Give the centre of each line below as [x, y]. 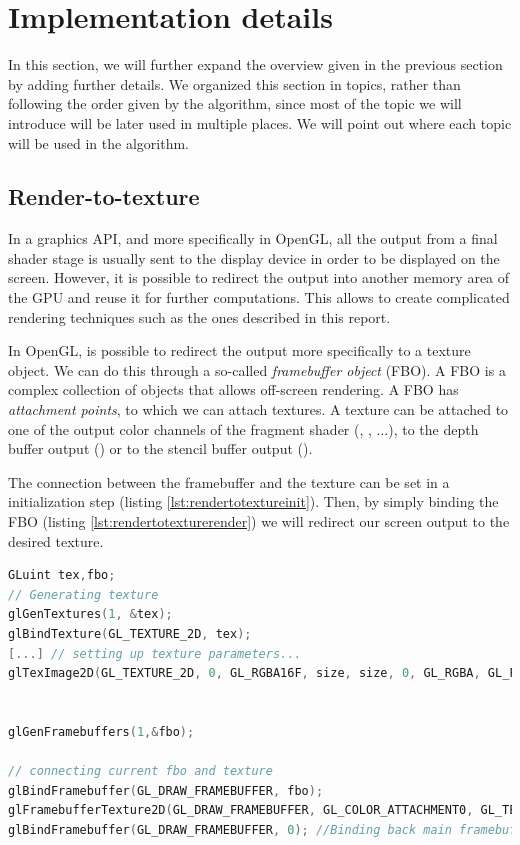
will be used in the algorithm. [98, 142]
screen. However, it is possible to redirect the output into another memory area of [259, 277]
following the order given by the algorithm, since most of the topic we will [235, 103]
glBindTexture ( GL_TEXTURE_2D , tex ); [130, 633]
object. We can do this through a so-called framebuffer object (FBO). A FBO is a [257, 369]
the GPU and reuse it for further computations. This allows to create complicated [259, 297]
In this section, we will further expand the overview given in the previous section [255, 64]
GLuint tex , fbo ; [62, 575]
